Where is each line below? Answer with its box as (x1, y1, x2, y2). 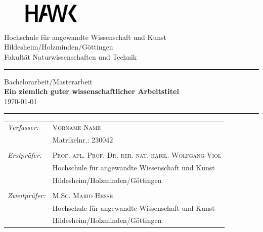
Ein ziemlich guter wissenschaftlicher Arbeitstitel (4, 86, 179, 97)
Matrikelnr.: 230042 (52, 134, 113, 145)
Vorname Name (52, 122, 101, 132)
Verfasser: (8, 122, 39, 132)
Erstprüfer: (8, 149, 42, 160)
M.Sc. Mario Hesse (52, 190, 113, 200)
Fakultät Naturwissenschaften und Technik (4, 51, 137, 62)
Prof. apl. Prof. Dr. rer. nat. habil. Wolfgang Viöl (52, 149, 222, 160)
